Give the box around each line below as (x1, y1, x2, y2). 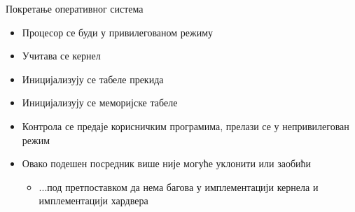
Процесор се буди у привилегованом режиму (22, 24, 214, 39)
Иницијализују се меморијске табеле (22, 95, 178, 110)
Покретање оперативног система (6, 1, 144, 15)
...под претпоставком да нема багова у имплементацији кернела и (39, 179, 319, 194)
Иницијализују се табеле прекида (22, 71, 164, 86)
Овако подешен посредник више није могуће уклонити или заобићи (22, 156, 312, 171)
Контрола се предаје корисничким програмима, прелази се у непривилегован (22, 118, 349, 133)
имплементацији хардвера (39, 193, 148, 208)
